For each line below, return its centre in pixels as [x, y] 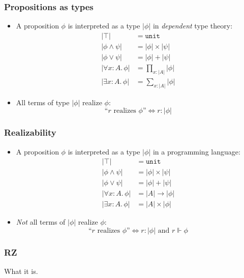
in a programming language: [196, 151]
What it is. [21, 271]
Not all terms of [41, 222]
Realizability [30, 132]
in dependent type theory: [193, 26]
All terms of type [43, 102]
